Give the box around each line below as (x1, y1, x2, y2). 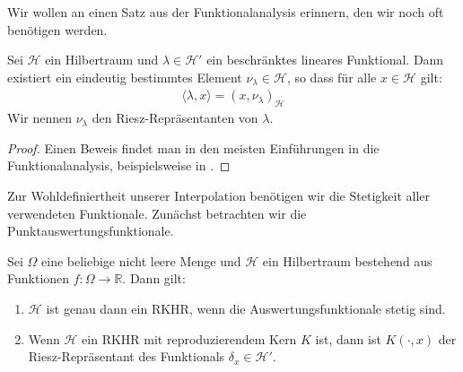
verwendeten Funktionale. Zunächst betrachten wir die (7, 203, 307, 222)
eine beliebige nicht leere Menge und (41, 251, 241, 270)
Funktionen (7, 269, 70, 288)
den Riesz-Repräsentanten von (92, 108, 258, 127)
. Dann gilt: (122, 269, 186, 288)
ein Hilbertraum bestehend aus (262, 251, 432, 270)
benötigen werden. (7, 20, 108, 39)
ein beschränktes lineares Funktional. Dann (206, 50, 444, 69)
